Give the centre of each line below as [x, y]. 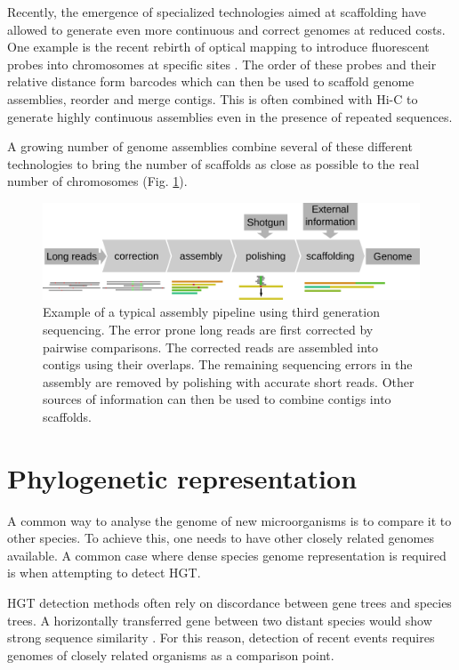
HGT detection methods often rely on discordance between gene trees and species [229, 603]
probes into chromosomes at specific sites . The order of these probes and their [222, 64]
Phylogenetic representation [182, 477]
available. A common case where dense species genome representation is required [227, 555]
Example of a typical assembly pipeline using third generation [211, 312]
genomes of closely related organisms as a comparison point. [171, 654]
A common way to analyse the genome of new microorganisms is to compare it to [229, 520]
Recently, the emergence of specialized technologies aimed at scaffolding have [217, 12]
